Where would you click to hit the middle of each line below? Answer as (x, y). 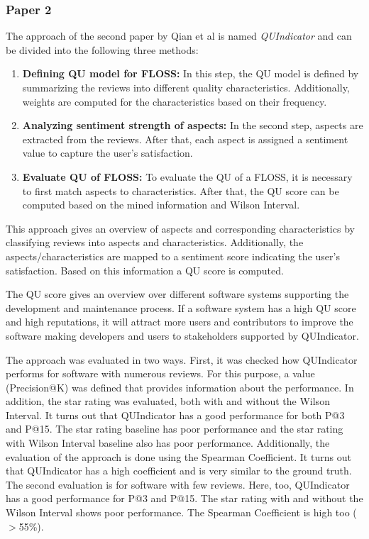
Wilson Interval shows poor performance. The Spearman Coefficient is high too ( (181, 512)
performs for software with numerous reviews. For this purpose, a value (160, 373)
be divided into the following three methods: (102, 49)
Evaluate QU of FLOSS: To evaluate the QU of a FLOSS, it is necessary (187, 176)
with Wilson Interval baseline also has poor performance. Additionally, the (168, 443)
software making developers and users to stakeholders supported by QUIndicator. (182, 335)
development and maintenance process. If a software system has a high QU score (181, 307)
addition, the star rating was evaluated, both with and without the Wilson (168, 401)
